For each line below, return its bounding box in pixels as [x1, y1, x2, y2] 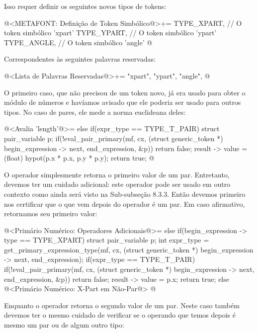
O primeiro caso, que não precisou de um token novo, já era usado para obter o [4, 87, 246, 97]
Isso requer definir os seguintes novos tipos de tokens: [4, 1, 167, 11]
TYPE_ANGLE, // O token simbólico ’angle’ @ [4, 37, 153, 47]
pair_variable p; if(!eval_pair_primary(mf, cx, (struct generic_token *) [4, 133, 223, 143]
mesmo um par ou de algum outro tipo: [4, 320, 124, 330]
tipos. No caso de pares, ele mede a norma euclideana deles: [4, 106, 186, 117]
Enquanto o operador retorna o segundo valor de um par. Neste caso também [4, 300, 240, 310]
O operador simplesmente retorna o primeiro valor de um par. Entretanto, [4, 169, 230, 179]
